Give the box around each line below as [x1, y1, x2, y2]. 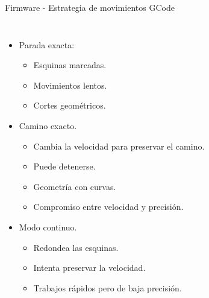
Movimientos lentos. [33, 78, 107, 91]
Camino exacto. [19, 119, 77, 132]
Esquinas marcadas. [33, 59, 107, 71]
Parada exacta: [19, 38, 75, 51]
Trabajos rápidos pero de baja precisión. [33, 281, 182, 294]
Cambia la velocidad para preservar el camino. [33, 139, 205, 152]
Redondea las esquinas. [33, 241, 119, 253]
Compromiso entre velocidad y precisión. [33, 200, 184, 213]
